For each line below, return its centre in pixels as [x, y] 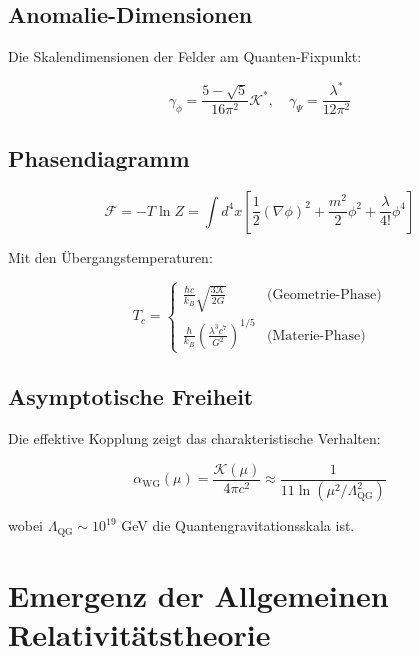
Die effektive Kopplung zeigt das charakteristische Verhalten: [194, 437]
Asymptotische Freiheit [131, 396]
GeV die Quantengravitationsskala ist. [238, 525]
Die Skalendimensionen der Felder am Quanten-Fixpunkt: [185, 56]
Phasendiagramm [99, 157]
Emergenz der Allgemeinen [198, 595]
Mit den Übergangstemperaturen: [110, 256]
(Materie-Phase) [316, 335]
